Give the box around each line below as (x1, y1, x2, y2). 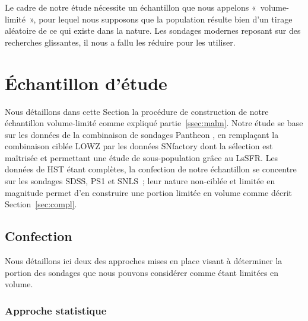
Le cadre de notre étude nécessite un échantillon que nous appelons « (5, 1, 256, 13)
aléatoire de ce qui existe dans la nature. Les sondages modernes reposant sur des (5, 24, 301, 37)
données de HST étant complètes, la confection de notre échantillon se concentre (5, 163, 297, 175)
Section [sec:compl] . (5, 198, 77, 210)
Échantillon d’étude (5, 70, 167, 95)
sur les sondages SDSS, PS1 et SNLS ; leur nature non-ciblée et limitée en (5, 175, 275, 187)
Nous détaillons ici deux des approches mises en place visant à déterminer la (5, 255, 282, 267)
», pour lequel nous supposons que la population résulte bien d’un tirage (29, 12, 293, 25)
